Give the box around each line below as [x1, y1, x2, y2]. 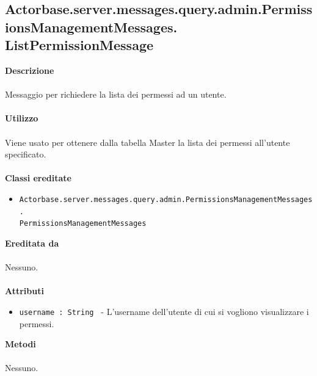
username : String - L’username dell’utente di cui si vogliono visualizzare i [19, 305, 309, 317]
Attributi [5, 284, 44, 297]
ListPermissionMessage [5, 35, 154, 54]
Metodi [5, 338, 36, 350]
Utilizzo [5, 112, 38, 125]
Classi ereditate [5, 172, 71, 184]
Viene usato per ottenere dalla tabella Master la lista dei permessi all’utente [5, 136, 290, 148]
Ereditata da [5, 236, 59, 249]
